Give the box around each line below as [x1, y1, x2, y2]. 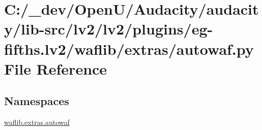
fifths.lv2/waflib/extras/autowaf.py [4, 38, 254, 59]
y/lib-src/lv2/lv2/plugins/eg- [4, 18, 213, 39]
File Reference [4, 58, 107, 79]
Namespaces [4, 93, 69, 109]
